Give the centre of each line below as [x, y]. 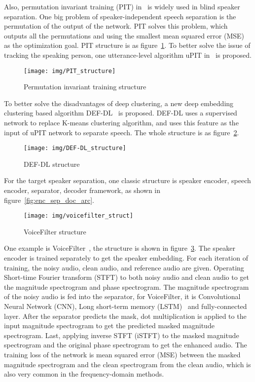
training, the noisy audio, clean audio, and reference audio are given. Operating [124, 267]
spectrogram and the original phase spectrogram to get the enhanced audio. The [126, 345]
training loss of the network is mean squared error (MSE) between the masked [122, 354]
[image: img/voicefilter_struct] [78, 216]
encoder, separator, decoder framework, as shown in [82, 190]
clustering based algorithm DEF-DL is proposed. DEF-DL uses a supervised [121, 113]
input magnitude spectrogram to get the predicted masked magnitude [109, 325]
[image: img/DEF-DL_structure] [75, 148]
